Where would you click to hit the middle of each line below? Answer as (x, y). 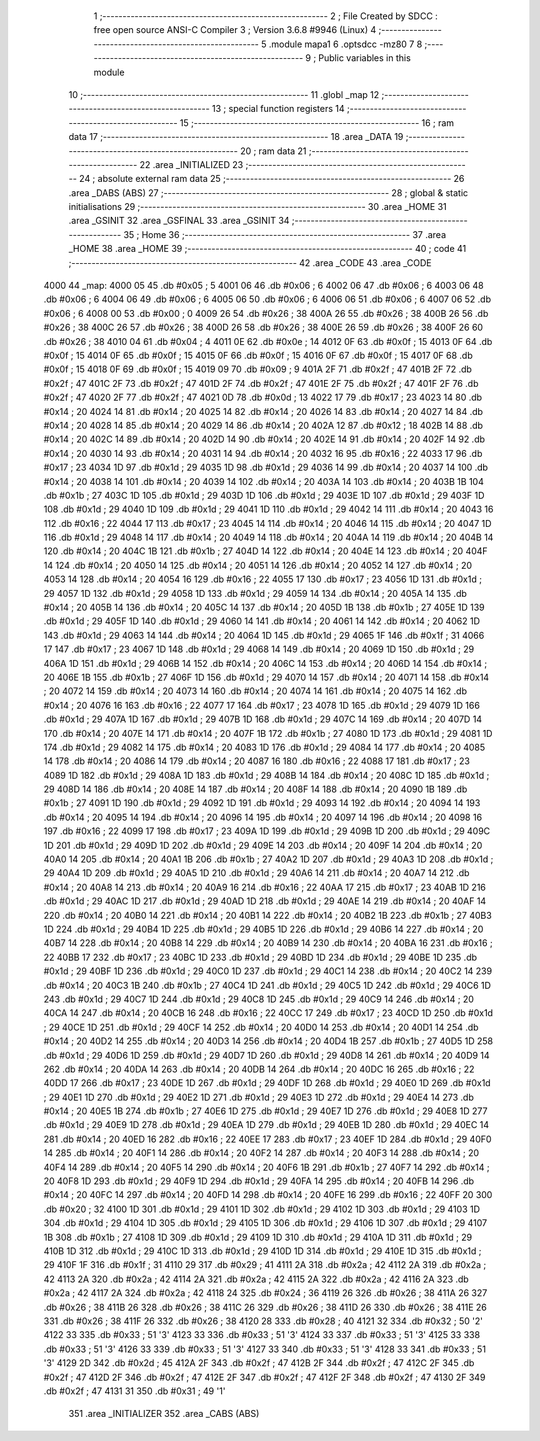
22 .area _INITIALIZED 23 (191, 164)
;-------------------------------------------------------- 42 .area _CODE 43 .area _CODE (250, 262)
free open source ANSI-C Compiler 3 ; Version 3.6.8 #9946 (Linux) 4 (235, 30)
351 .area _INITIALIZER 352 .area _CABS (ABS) (164, 1414)
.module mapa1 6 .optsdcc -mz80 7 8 (345, 44)
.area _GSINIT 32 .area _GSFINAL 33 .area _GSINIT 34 (179, 221)
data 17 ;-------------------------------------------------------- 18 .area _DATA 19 (236, 137)
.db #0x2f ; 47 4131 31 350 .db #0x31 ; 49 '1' (134, 1391)
